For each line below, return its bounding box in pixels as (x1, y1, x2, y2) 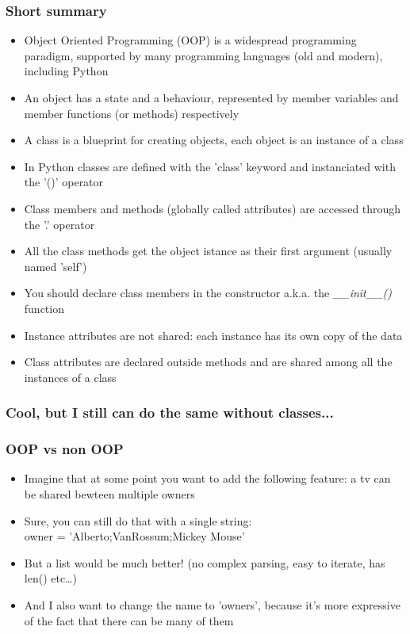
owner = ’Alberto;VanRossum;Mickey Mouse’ (24, 528, 245, 544)
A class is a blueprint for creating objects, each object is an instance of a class (24, 132, 404, 148)
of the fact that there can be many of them (24, 612, 234, 628)
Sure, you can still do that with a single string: (24, 512, 252, 529)
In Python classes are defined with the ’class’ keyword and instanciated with (24, 158, 396, 174)
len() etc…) (24, 570, 77, 586)
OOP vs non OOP (6, 439, 124, 459)
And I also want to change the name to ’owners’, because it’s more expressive (24, 596, 400, 613)
